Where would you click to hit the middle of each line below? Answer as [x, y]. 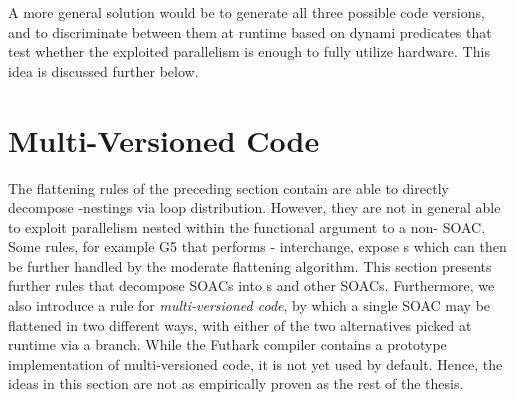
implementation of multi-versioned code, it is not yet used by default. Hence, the [255, 363]
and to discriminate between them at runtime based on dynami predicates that [250, 31]
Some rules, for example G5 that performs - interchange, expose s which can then [257, 246]
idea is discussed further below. [103, 70]
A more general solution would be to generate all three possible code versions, [246, 12]
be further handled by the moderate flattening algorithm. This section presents [250, 265]
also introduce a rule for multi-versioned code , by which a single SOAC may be [249, 305]
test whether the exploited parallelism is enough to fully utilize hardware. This [249, 51]
